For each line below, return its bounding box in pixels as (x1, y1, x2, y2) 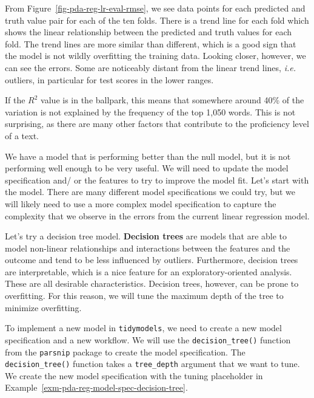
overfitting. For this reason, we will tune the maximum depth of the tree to (5, 289, 284, 302)
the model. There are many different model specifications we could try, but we (5, 185, 295, 198)
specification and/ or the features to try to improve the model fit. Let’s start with (5, 173, 309, 186)
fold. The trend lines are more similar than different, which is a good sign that (5, 37, 296, 50)
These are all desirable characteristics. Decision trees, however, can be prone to (5, 277, 299, 290)
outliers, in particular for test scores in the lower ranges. (5, 73, 214, 86)
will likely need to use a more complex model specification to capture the (5, 197, 276, 210)
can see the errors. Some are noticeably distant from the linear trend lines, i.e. (5, 61, 296, 74)
